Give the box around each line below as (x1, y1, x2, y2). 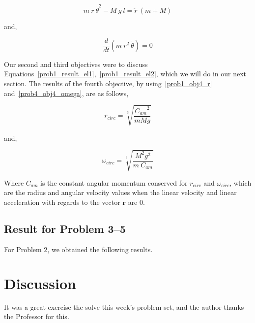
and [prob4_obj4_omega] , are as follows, (4, 88, 129, 98)
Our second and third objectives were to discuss (4, 59, 148, 69)
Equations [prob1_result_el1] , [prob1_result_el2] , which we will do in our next (4, 68, 247, 79)
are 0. (128, 197, 145, 207)
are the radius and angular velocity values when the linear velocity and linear (4, 187, 237, 197)
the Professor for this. (4, 311, 69, 322)
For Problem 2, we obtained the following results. (4, 244, 153, 254)
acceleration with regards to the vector (4, 197, 120, 207)
